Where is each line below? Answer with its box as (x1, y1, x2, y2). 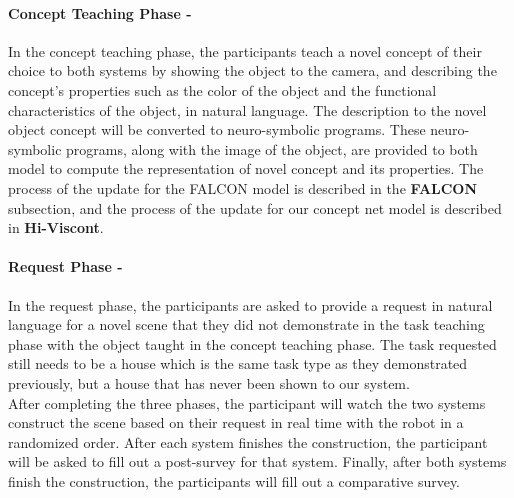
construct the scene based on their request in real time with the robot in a (8, 412, 464, 433)
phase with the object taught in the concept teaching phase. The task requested (8, 333, 497, 354)
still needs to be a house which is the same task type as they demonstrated (8, 353, 468, 374)
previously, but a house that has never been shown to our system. (8, 372, 410, 393)
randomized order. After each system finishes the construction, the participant (8, 431, 488, 452)
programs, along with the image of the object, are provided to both (66, 138, 478, 159)
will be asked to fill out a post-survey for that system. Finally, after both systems (8, 451, 507, 472)
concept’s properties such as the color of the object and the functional (8, 79, 437, 100)
